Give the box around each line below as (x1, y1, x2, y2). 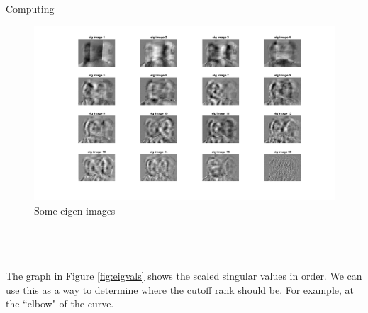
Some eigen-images (34, 203, 116, 217)
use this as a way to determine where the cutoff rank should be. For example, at (6, 282, 355, 297)
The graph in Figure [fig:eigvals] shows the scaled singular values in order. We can (6, 268, 362, 283)
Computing (6, 1, 55, 16)
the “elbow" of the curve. (6, 296, 114, 311)
